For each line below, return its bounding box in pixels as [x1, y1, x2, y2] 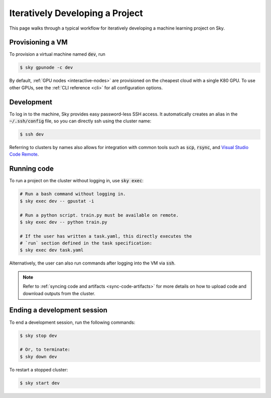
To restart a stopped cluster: [9, 366, 68, 372]
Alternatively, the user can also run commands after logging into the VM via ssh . [9, 260, 176, 266]
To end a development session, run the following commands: [9, 319, 135, 325]
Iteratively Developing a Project [9, 8, 143, 19]
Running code [9, 165, 54, 173]
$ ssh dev [20, 131, 44, 138]
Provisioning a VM [9, 38, 68, 47]
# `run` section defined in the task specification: [20, 240, 153, 246]
